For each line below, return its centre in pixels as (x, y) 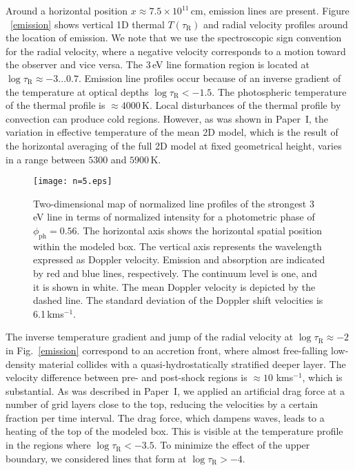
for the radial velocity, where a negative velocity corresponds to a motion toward (176, 51)
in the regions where (48, 445)
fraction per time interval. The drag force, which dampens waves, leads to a (165, 417)
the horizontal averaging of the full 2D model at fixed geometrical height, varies (174, 145)
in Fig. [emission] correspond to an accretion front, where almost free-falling (167, 350)
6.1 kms (49, 313)
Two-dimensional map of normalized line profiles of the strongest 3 (174, 203)
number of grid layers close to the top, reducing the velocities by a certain (162, 404)
